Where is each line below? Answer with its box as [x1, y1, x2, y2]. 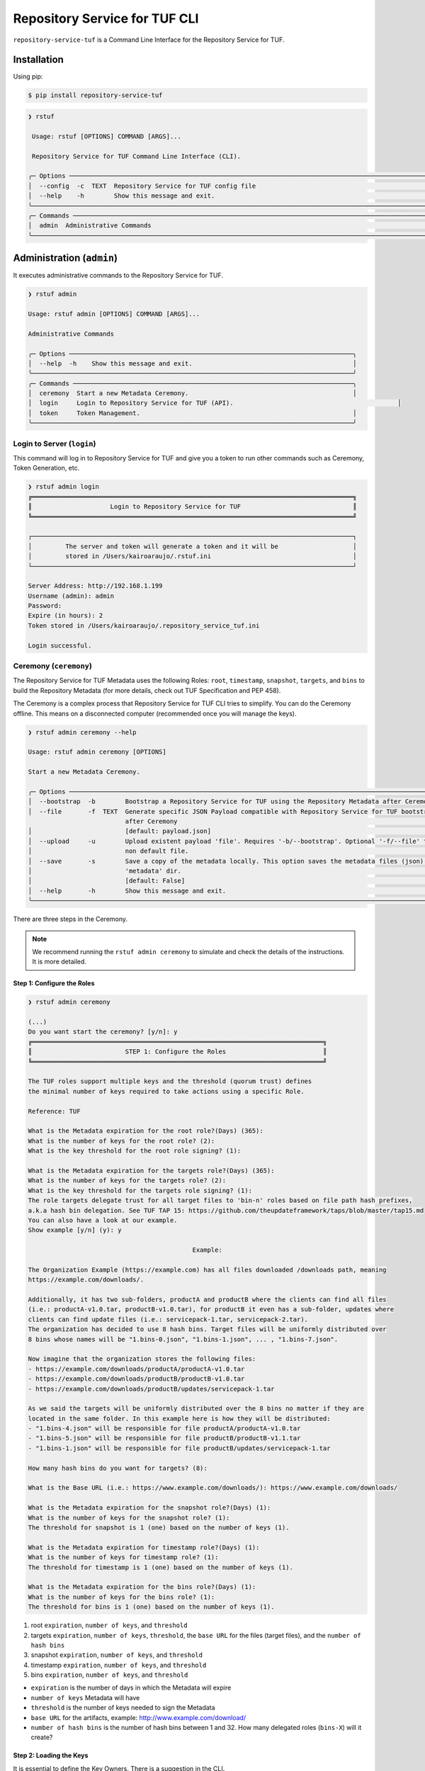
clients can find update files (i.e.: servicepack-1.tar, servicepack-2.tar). [28, 1315, 308, 1323]
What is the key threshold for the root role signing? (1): [28, 1147, 242, 1155]
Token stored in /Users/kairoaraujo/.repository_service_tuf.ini [28, 621, 260, 630]
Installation [13, 54, 64, 66]
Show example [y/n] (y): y [28, 1226, 122, 1234]
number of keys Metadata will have [30, 1693, 140, 1702]
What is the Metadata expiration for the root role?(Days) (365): [28, 1127, 263, 1135]
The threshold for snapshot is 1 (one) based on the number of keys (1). [28, 1524, 290, 1532]
